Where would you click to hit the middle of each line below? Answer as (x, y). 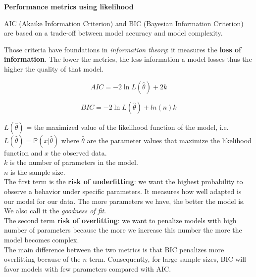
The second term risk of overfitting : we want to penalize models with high (120, 220)
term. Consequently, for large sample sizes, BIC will (168, 259)
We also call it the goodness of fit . (55, 211)
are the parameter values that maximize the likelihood (169, 140)
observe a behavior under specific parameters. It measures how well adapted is (123, 191)
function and (23, 152)
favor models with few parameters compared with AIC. (88, 268)
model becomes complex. (42, 239)
